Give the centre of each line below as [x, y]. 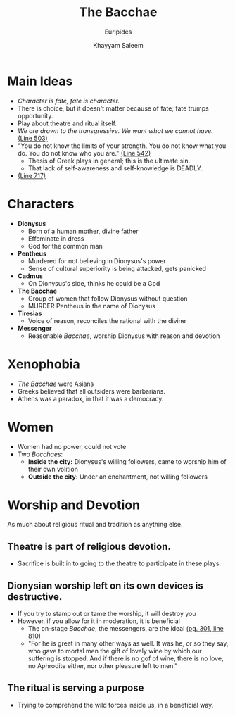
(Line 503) [32, 138]
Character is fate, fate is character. [68, 101]
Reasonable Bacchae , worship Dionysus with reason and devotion [124, 336]
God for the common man [65, 246]
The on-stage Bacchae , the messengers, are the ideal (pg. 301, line [126, 629]
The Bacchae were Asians [56, 384]
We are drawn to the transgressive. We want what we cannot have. [115, 130]
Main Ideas [40, 81]
